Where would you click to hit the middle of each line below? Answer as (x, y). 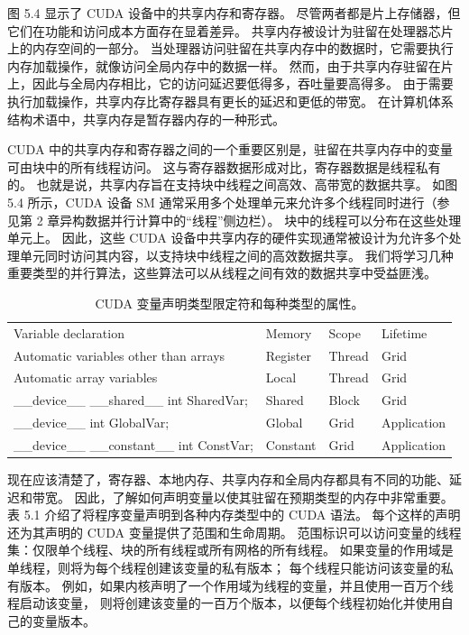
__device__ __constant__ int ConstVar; (133, 444)
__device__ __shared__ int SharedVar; (131, 400)
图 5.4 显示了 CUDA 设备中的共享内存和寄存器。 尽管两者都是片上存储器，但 (234, 13)
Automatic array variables (86, 377)
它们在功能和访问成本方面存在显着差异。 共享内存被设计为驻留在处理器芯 (224, 30)
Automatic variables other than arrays (120, 355)
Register (288, 355)
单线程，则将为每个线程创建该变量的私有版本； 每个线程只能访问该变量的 (224, 568)
